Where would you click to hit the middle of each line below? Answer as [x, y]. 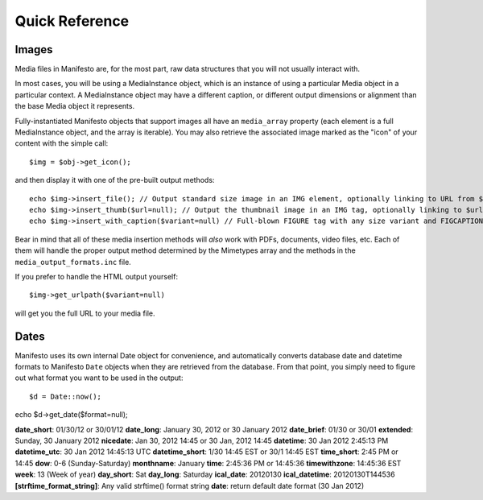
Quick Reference [72, 21]
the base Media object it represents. [75, 106]
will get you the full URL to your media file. [85, 313]
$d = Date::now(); [66, 396]
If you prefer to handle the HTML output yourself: [97, 276]
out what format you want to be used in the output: [99, 378]
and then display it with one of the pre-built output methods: [115, 180]
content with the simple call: [62, 143]
